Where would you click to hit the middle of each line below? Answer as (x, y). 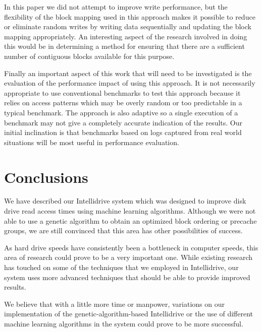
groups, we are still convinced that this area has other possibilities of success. (123, 230)
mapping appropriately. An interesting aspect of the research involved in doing (126, 36)
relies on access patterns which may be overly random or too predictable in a (123, 103)
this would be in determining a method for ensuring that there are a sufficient (124, 46)
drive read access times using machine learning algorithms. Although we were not (130, 211)
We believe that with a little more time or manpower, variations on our (114, 304)
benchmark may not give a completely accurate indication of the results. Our (123, 122)
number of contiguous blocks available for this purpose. (89, 56)
